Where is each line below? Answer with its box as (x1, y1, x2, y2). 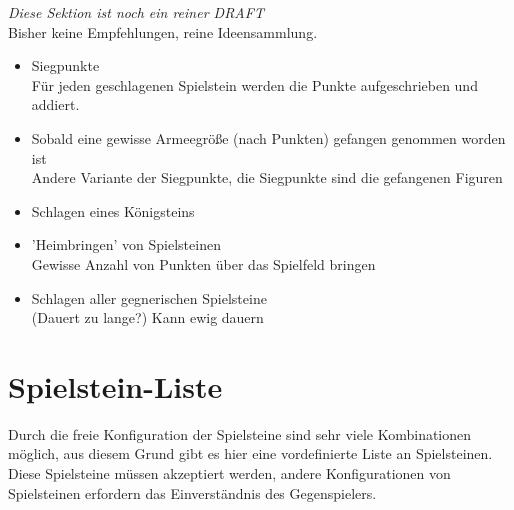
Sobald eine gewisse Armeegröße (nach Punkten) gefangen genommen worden (31, 127, 506, 148)
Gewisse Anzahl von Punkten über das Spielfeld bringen (31, 253, 376, 274)
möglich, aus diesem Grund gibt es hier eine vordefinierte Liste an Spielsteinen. (8, 443, 493, 464)
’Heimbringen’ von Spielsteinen (31, 234, 221, 255)
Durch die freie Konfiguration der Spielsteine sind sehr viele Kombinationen (8, 423, 472, 444)
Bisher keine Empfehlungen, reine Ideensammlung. (8, 21, 318, 42)
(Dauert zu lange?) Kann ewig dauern (31, 307, 264, 328)
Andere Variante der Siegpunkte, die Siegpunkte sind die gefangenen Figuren (31, 167, 503, 188)
